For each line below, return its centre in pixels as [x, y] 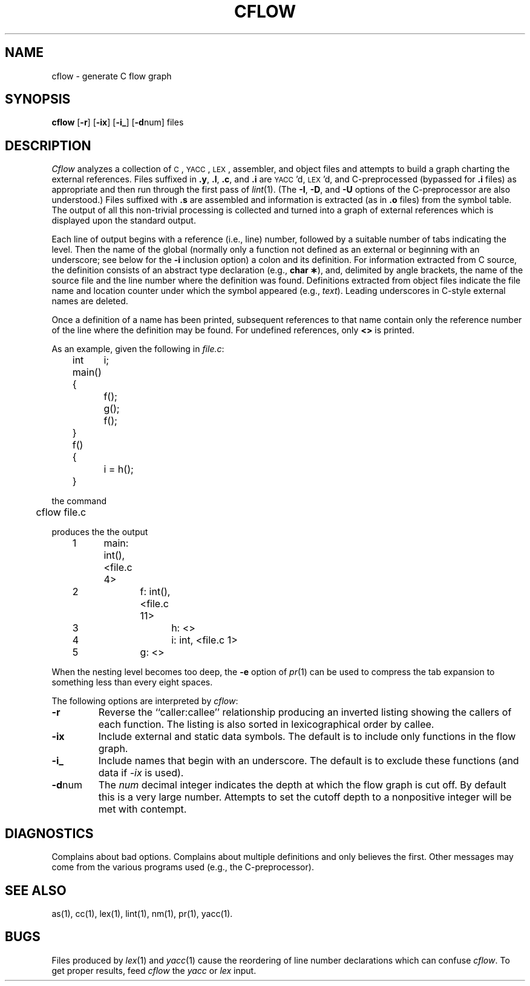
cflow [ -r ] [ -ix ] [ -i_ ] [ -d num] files [118, 122]
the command [79, 501]
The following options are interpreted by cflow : [145, 701]
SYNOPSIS [38, 99]
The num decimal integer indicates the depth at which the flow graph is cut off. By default [302, 785]
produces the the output [100, 532]
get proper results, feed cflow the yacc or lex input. [154, 970]
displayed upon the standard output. [124, 221]
